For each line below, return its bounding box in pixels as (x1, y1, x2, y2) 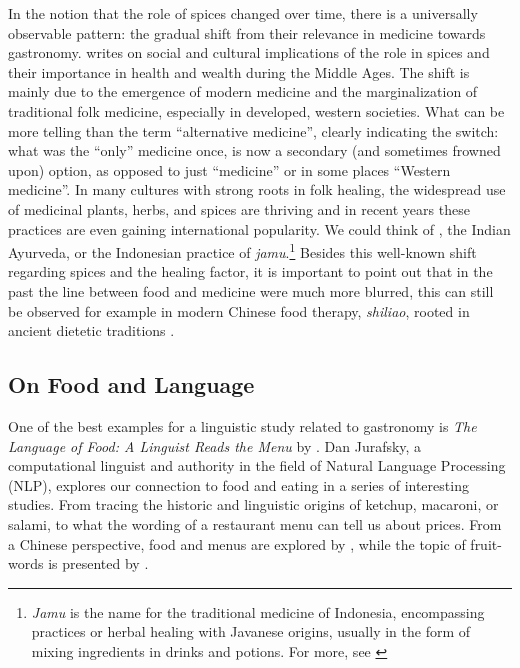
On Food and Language (8, 369, 255, 400)
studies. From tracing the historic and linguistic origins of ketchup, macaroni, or (8, 494, 499, 515)
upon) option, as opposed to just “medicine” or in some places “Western (8, 159, 451, 180)
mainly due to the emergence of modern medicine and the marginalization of (8, 81, 478, 102)
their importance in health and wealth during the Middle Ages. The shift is (8, 61, 470, 82)
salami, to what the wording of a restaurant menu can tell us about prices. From (8, 513, 502, 534)
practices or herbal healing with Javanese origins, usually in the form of (31, 621, 471, 642)
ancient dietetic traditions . (8, 320, 175, 341)
